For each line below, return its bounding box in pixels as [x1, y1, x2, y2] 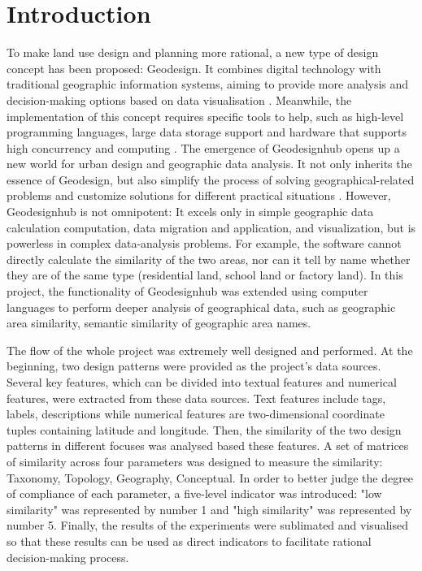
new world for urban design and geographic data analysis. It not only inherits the [7, 155, 412, 172]
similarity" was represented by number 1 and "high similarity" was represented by [7, 500, 412, 517]
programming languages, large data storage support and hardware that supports [7, 123, 407, 141]
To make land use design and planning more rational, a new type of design [7, 44, 379, 61]
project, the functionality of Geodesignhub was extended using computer [7, 283, 368, 300]
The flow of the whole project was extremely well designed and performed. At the [7, 341, 413, 358]
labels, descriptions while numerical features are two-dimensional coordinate [7, 405, 385, 422]
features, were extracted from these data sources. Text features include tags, [7, 389, 386, 406]
